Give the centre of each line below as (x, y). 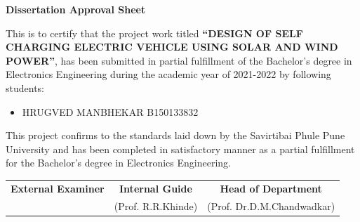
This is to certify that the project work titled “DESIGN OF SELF (154, 33)
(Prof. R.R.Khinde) (156, 205)
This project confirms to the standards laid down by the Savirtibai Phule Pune (175, 135)
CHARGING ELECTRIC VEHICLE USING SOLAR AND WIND (172, 47)
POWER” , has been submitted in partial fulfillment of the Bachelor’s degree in (179, 60)
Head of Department (271, 188)
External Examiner (58, 188)
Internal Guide (156, 188)
